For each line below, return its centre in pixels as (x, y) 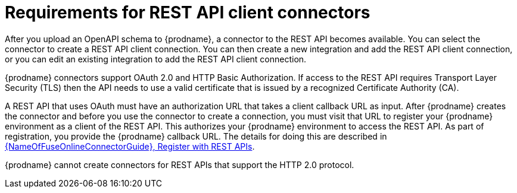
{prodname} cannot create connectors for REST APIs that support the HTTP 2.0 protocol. (180, 164)
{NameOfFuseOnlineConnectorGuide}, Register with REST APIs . (130, 146)
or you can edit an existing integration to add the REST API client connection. (156, 59)
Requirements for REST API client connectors (188, 12)
